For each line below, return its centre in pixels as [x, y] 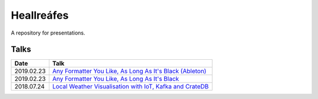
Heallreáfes [40, 15]
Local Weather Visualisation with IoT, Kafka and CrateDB [130, 87]
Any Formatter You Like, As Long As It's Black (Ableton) [129, 71]
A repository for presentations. [48, 33]
